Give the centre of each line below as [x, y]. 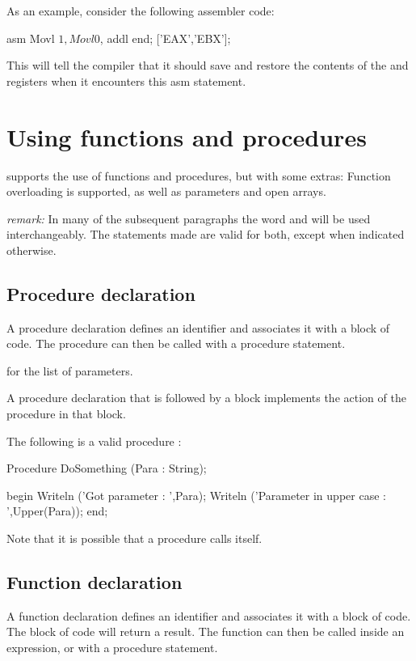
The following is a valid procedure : [94, 441]
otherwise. [32, 250]
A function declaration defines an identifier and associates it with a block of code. [209, 615]
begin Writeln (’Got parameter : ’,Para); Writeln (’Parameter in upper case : [196, 495]
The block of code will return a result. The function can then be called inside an [206, 631]
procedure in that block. [66, 414]
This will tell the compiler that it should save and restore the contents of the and [208, 65]
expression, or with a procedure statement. [112, 647]
